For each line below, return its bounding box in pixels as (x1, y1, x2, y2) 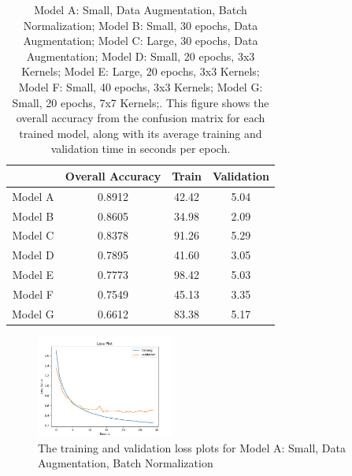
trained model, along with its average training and (19, 125, 262, 141)
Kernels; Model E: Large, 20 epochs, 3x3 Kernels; (21, 63, 260, 80)
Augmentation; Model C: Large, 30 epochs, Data (23, 32, 258, 49)
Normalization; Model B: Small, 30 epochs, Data (23, 17, 258, 33)
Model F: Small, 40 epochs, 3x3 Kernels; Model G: (18, 78, 263, 95)
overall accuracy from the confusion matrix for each (16, 110, 265, 126)
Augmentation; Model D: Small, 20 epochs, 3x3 (26, 47, 255, 64)
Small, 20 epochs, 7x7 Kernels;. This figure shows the (12, 94, 269, 110)
